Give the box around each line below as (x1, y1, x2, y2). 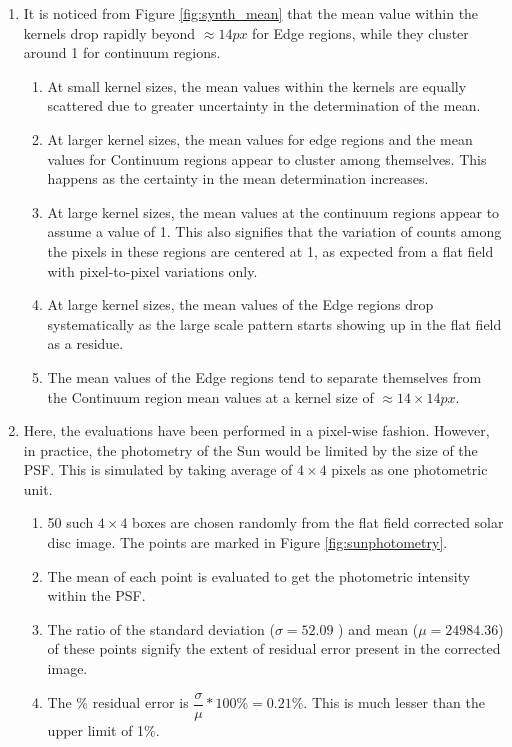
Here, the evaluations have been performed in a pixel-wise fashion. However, (23, 420, 490, 441)
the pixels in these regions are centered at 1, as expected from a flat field (47, 240, 494, 261)
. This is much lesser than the (303, 692, 485, 713)
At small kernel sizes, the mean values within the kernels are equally (47, 75, 467, 96)
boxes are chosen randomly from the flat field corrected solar (132, 512, 504, 533)
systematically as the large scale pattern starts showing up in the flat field (47, 313, 502, 334)
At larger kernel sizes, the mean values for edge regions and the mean (47, 128, 473, 149)
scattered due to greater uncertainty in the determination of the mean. (47, 95, 481, 116)
